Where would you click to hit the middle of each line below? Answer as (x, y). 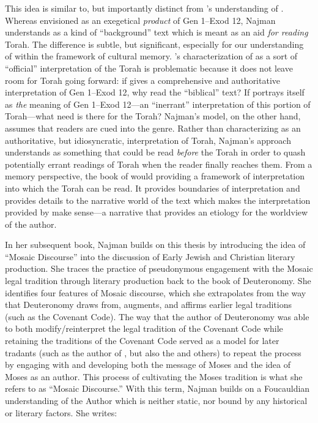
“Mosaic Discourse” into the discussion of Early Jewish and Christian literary (150, 256)
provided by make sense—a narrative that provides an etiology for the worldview (157, 212)
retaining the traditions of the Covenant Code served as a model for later (142, 341)
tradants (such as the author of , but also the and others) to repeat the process (153, 352)
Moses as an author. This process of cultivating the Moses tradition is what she (154, 376)
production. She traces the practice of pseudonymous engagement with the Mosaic (159, 268)
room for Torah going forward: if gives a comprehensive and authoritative (143, 80)
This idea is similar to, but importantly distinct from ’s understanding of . (144, 8)
